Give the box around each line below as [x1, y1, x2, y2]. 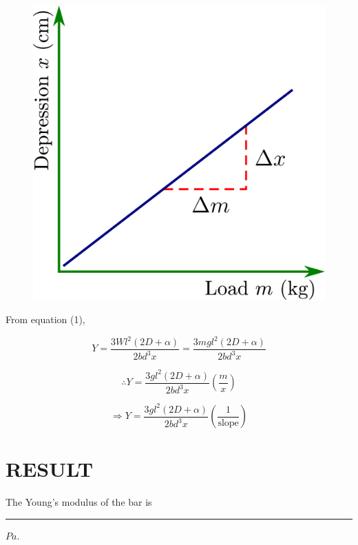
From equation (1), [6, 311, 85, 326]
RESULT [6, 455, 94, 483]
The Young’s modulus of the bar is [6, 495, 152, 509]
